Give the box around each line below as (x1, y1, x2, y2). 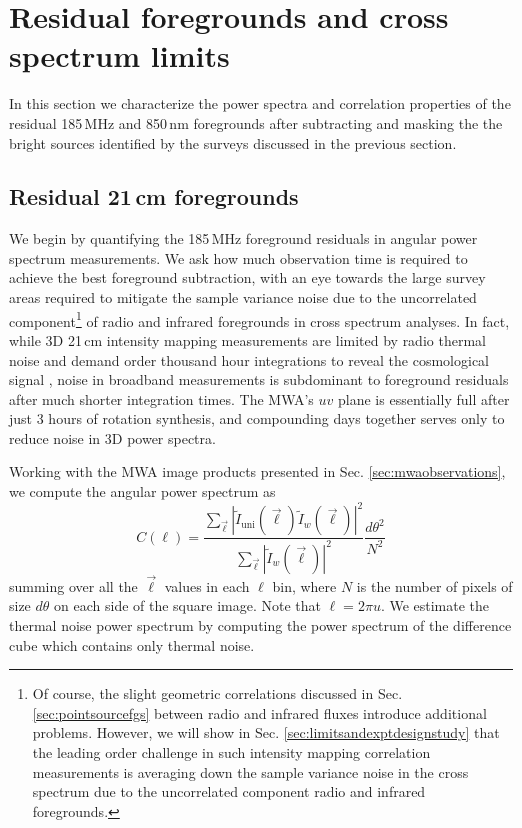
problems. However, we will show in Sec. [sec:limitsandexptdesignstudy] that (32, 722, 500, 743)
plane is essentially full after (338, 388, 510, 409)
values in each (164, 575, 250, 596)
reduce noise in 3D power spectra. (9, 427, 216, 448)
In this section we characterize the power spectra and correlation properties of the (9, 93, 511, 114)
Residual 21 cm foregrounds (9, 181, 299, 212)
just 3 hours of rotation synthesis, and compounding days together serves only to (9, 408, 505, 429)
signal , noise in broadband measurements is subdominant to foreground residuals (9, 369, 509, 390)
